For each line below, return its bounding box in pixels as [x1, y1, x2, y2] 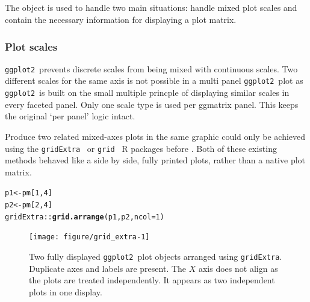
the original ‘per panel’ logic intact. [5, 110, 135, 122]
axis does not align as [198, 262, 278, 274]
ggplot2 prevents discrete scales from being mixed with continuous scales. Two [5, 62, 298, 75]
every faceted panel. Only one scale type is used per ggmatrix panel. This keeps [5, 98, 299, 110]
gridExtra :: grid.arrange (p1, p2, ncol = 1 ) [5, 212, 164, 221]
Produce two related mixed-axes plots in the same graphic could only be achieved [5, 130, 306, 142]
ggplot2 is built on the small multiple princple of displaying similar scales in [5, 86, 290, 99]
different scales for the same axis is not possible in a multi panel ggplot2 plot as [5, 74, 303, 87]
